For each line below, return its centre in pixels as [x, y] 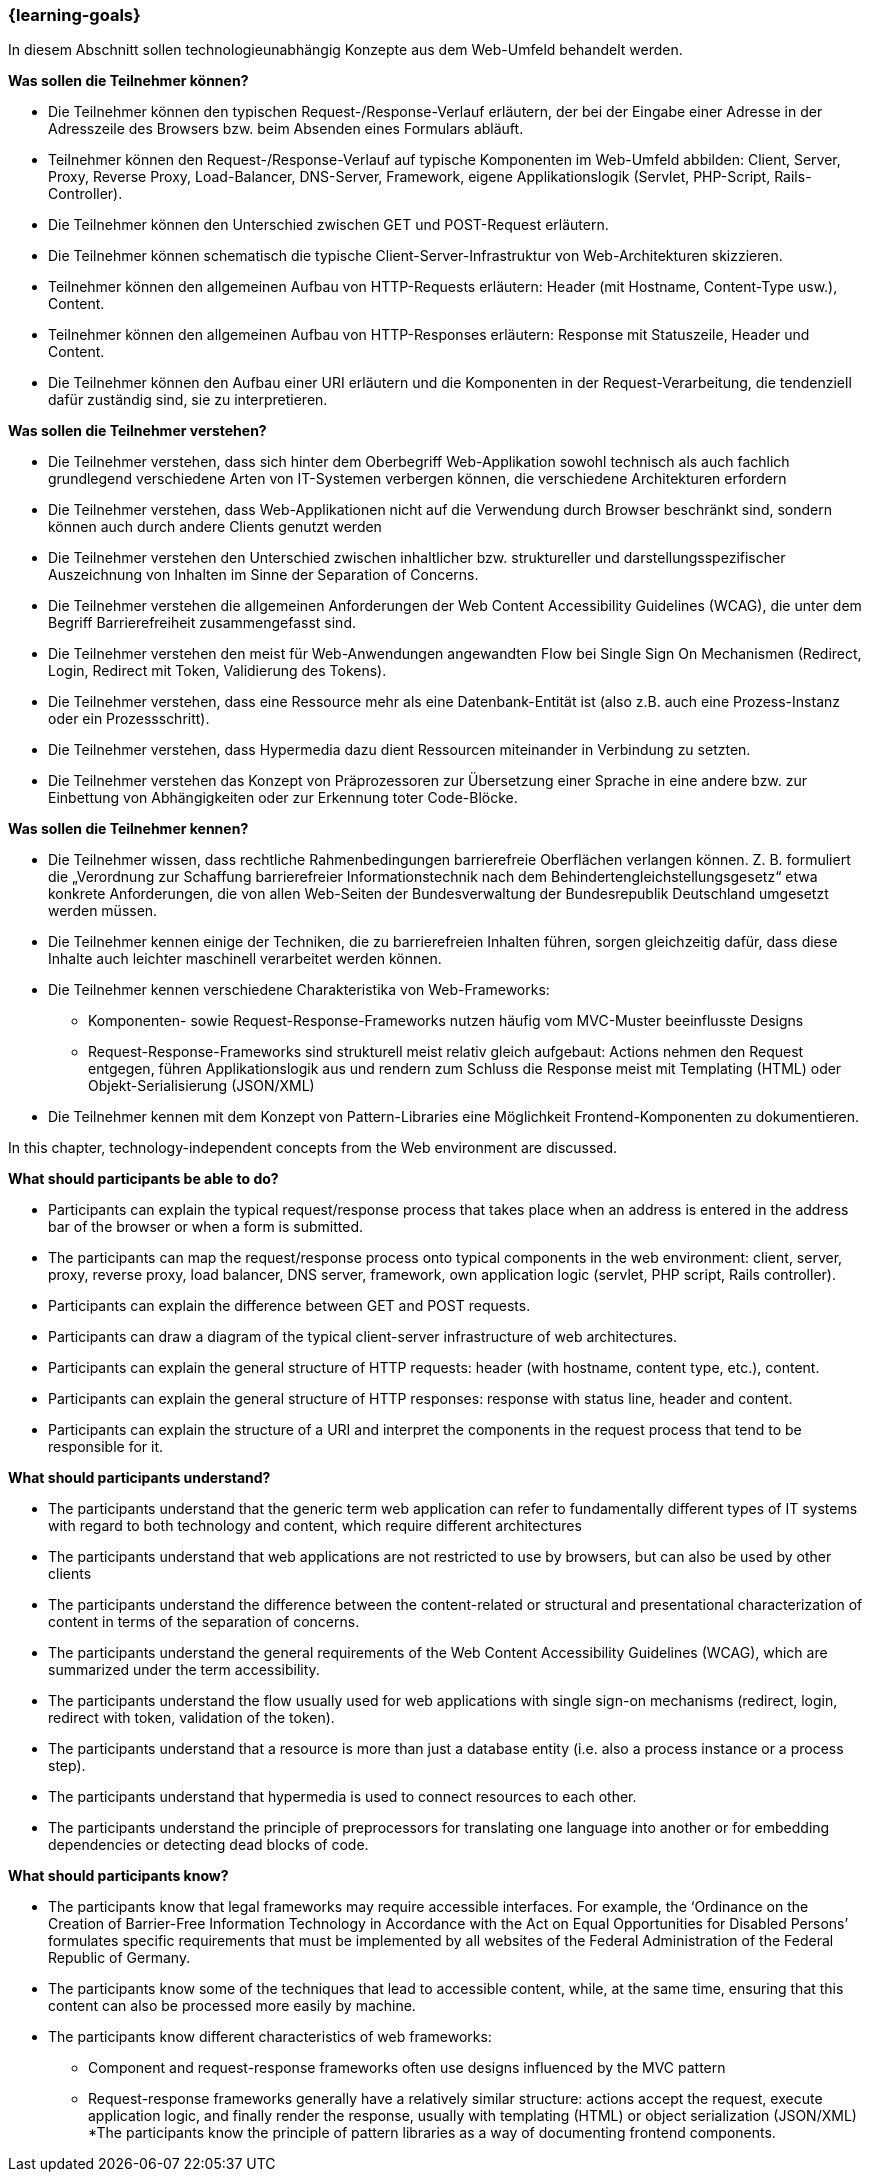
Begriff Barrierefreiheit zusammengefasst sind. [202, 623]
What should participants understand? [139, 1478]
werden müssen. [103, 911]
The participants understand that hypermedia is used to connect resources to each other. [342, 1797]
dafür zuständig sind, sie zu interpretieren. [188, 400]
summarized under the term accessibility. [184, 1670]
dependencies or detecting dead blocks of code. [208, 1845]
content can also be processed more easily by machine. [232, 2006]
